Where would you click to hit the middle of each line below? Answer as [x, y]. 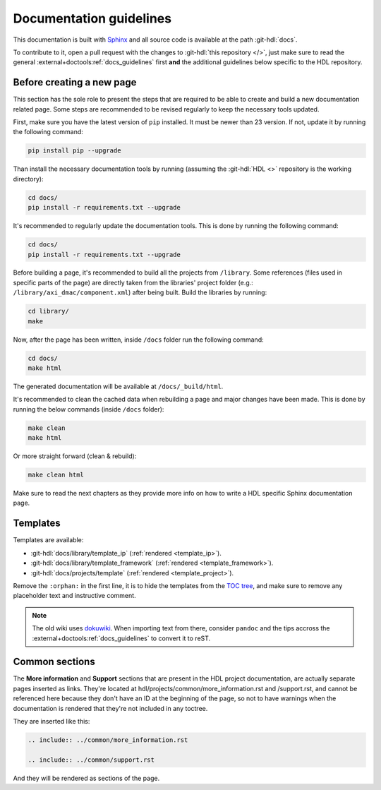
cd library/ [49, 311]
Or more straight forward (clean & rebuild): [75, 456]
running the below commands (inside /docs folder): [89, 409]
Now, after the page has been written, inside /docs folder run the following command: [138, 340]
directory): [28, 179]
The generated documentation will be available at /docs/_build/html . [118, 386]
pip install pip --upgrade [74, 151]
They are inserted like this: [52, 721]
